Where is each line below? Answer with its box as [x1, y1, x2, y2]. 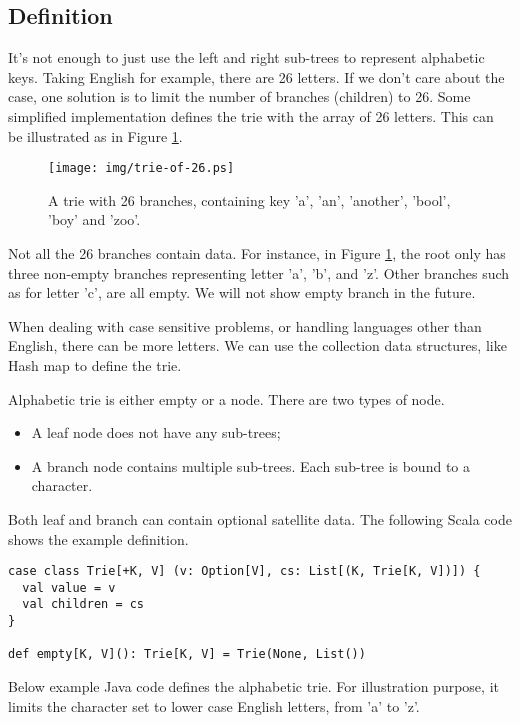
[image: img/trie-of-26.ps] [48, 161, 235, 176]
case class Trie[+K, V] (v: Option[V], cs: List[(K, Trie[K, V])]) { [8, 564, 481, 579]
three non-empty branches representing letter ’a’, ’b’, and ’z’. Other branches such [8, 262, 510, 283]
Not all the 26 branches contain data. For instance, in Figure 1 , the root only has [8, 243, 506, 264]
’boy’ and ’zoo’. [48, 209, 141, 230]
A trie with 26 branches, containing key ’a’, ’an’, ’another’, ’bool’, [48, 189, 451, 210]
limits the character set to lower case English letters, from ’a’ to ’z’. [8, 695, 420, 716]
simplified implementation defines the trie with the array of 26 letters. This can [8, 105, 494, 126]
